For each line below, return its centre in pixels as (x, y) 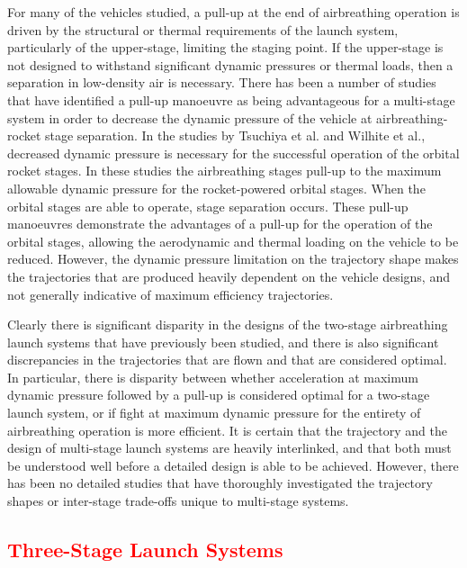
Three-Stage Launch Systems (145, 550)
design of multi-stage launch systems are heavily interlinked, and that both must (229, 448)
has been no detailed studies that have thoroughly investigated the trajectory (220, 483)
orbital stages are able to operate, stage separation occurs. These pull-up (208, 206)
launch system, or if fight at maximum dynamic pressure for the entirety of (214, 413)
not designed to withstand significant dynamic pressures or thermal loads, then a (230, 64)
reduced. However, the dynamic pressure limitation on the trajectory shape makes (233, 259)
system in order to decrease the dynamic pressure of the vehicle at (190, 117)
